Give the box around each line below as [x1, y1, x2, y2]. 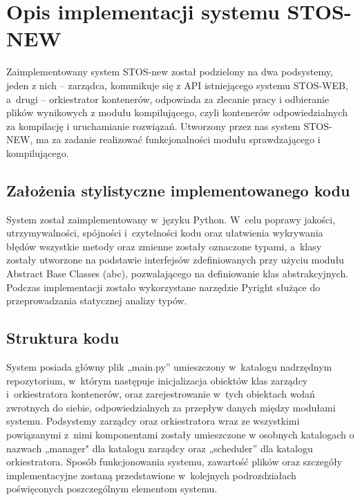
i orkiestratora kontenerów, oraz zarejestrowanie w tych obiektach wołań [6, 387, 315, 401]
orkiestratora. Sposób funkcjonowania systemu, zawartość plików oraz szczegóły [6, 454, 342, 469]
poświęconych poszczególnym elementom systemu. [6, 481, 218, 496]
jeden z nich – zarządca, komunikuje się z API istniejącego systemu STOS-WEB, [6, 77, 348, 92]
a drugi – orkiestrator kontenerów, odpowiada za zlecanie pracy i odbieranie [6, 91, 330, 106]
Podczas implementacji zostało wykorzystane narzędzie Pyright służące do [6, 279, 321, 294]
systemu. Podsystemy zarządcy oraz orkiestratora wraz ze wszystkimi [6, 414, 300, 428]
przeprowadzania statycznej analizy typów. [6, 293, 187, 308]
